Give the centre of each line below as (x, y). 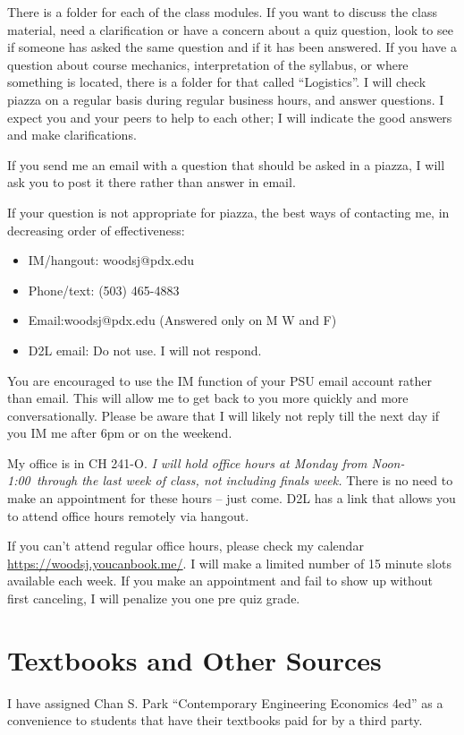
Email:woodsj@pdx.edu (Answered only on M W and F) (182, 320)
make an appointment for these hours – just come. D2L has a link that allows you (232, 498)
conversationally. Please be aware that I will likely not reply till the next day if (224, 415)
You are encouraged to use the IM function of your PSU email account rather (219, 380)
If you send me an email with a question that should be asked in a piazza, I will (226, 164)
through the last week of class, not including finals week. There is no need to (245, 480)
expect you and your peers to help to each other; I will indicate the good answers (230, 117)
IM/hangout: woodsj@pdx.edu (111, 260)
